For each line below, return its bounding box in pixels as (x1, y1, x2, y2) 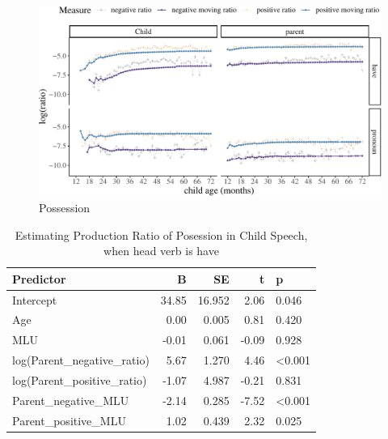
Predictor (12, 270, 66, 287)
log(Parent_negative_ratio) (12, 352, 150, 369)
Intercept (12, 291, 57, 308)
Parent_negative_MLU (12, 391, 129, 408)
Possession (39, 198, 91, 215)
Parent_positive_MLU (12, 411, 126, 428)
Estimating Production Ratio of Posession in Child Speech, (15, 226, 308, 243)
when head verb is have (103, 242, 219, 259)
